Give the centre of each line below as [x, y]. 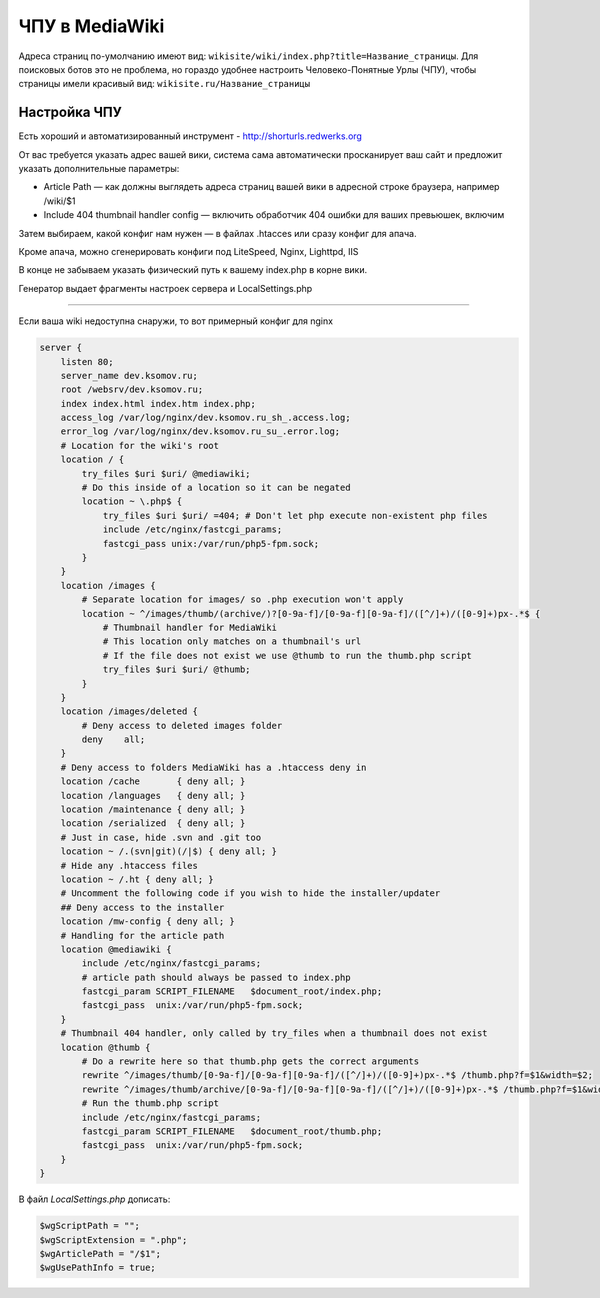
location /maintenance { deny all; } [153, 809]
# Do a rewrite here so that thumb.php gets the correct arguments [250, 1061]
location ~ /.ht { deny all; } [137, 879]
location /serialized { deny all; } [153, 823]
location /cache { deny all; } [153, 781]
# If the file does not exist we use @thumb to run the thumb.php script [287, 655]
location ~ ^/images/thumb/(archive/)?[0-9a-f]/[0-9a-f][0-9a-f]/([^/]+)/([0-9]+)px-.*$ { [311, 613]
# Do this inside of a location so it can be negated [216, 488]
